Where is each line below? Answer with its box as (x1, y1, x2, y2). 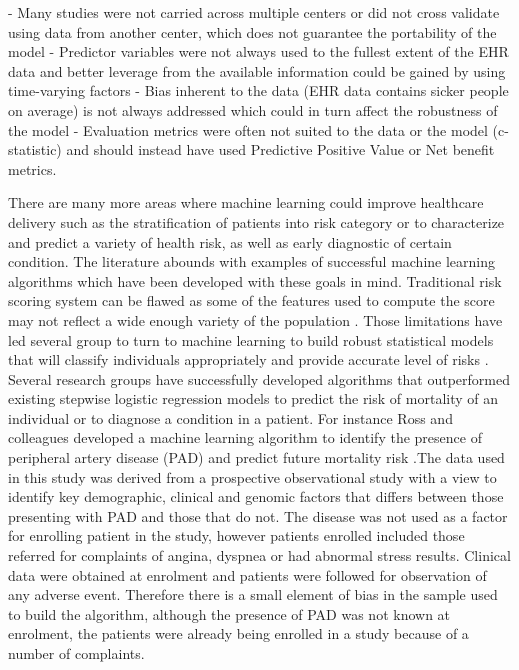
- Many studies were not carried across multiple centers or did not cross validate (8, 2, 500, 22)
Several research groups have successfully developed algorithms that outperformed (8, 368, 511, 389)
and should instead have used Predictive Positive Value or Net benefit (66, 139, 495, 160)
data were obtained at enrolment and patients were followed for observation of (8, 564, 487, 585)
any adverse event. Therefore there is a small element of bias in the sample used (8, 584, 498, 605)
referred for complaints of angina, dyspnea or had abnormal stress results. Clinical (8, 545, 511, 566)
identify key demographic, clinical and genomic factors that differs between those (8, 486, 504, 507)
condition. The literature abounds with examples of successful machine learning (8, 251, 496, 272)
